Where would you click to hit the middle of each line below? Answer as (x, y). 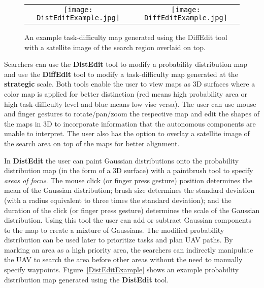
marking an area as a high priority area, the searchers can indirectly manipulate (129, 249)
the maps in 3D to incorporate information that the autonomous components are (130, 123)
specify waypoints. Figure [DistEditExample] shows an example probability (122, 270)
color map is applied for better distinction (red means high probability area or (126, 93)
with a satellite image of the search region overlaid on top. (115, 47)
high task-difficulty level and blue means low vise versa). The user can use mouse (130, 104)
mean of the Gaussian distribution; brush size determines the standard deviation (129, 190)
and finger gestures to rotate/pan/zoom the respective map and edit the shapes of (132, 114)
